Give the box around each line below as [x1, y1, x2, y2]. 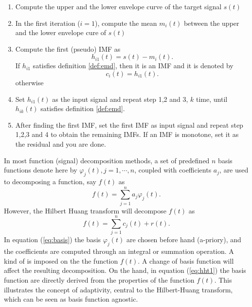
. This [214, 274, 232, 285]
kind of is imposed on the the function [4, 255, 118, 266]
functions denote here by [4, 165, 77, 175]
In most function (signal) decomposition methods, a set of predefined [4, 155, 210, 165]
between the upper [183, 18, 239, 28]
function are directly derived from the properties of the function [4, 274, 195, 285]
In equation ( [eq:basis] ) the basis [4, 234, 101, 245]
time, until [196, 94, 228, 104]
